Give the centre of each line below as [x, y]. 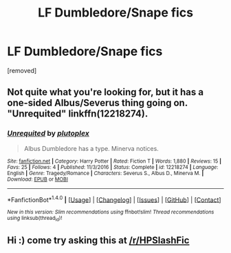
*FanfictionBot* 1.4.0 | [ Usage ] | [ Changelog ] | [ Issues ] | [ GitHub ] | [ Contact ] [114, 199]
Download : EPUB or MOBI [38, 179]
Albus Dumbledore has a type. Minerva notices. [91, 148]
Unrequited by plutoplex [48, 134]
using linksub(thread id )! [35, 219]
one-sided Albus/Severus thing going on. [97, 103]
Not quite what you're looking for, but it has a [106, 92]
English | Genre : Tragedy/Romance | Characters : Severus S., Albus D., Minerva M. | [106, 173]
